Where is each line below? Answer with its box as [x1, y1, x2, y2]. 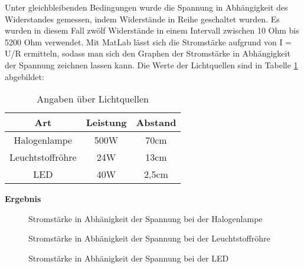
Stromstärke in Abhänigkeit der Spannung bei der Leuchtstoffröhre [28, 232, 270, 244]
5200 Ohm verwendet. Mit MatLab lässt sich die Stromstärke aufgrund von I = [5, 35, 292, 48]
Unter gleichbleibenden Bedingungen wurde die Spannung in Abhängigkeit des [5, 1, 288, 13]
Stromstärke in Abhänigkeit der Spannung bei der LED [28, 252, 229, 264]
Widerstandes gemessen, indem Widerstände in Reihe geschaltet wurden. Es [5, 12, 280, 25]
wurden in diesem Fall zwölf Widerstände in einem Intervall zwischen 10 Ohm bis [5, 24, 299, 37]
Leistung [86, 115, 127, 130]
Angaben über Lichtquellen [37, 92, 149, 106]
